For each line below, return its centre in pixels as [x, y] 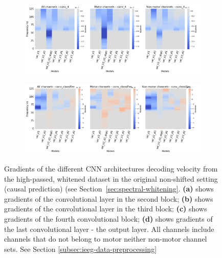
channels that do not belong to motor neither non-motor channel [106, 239]
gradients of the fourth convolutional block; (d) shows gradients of [108, 218]
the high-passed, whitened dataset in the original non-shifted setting [111, 178]
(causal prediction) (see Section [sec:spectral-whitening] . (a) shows [109, 189]
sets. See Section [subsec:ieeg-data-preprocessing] [81, 249]
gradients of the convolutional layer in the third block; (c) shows [106, 209]
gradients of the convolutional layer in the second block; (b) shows [109, 198]
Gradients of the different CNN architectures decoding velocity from [111, 168]
